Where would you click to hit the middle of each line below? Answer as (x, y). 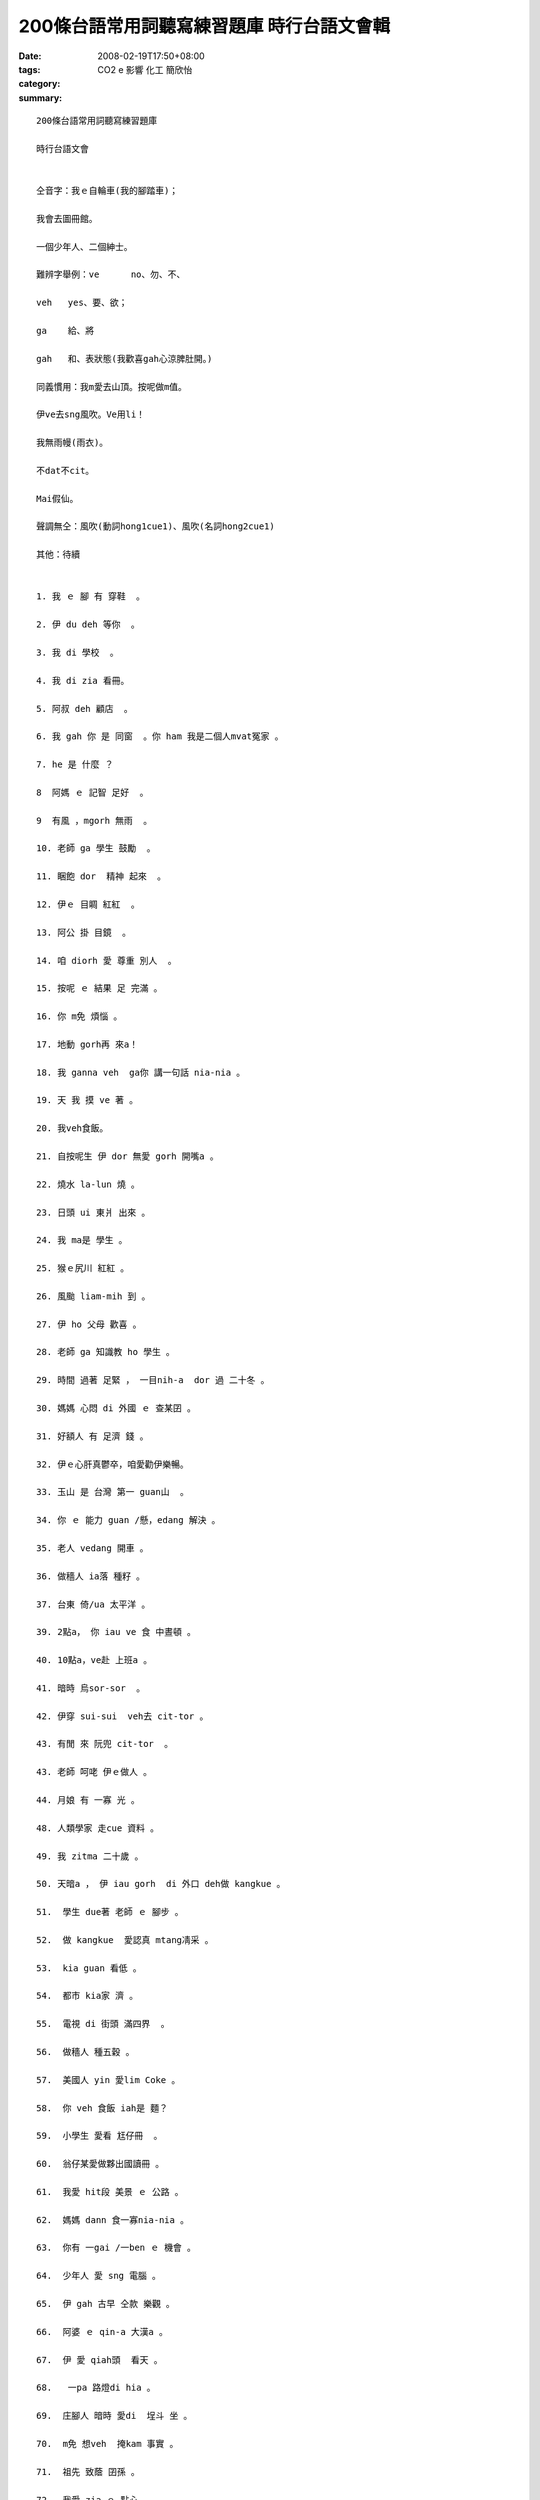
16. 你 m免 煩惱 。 (79, 1016)
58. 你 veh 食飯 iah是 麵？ (102, 2108)
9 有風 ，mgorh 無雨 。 (94, 820)
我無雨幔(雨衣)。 (72, 443)
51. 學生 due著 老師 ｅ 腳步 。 (110, 1912)
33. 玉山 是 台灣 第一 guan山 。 (113, 1492)
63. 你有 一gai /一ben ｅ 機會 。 (116, 2248)
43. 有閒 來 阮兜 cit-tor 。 (105, 1744)
